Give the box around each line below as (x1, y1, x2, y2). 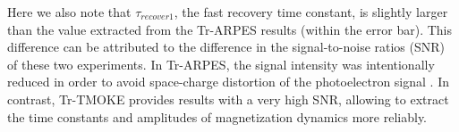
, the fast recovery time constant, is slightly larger (174, 3, 448, 21)
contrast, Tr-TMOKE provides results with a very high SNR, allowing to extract (7, 89, 449, 108)
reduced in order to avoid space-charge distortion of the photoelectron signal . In (7, 72, 449, 91)
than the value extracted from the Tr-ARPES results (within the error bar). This (7, 20, 452, 38)
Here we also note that (7, 3, 132, 21)
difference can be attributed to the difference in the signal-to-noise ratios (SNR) (7, 37, 446, 56)
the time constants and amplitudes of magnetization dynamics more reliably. (7, 107, 427, 126)
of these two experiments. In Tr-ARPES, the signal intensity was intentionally (7, 54, 435, 73)
